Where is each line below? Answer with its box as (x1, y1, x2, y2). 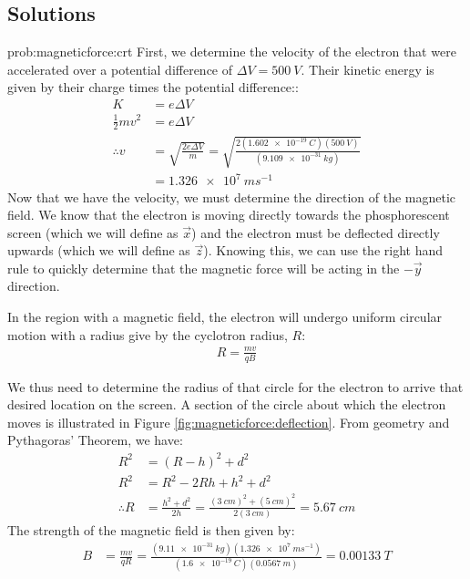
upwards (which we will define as (7, 241, 190, 260)
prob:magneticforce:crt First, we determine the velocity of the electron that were (7, 42, 456, 61)
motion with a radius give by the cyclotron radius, (7, 325, 288, 344)
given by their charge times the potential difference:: (7, 78, 299, 97)
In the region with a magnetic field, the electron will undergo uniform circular (7, 307, 443, 326)
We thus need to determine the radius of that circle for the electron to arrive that (7, 377, 464, 396)
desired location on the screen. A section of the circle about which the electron (7, 395, 446, 414)
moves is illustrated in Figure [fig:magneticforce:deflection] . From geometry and (7, 412, 450, 431)
